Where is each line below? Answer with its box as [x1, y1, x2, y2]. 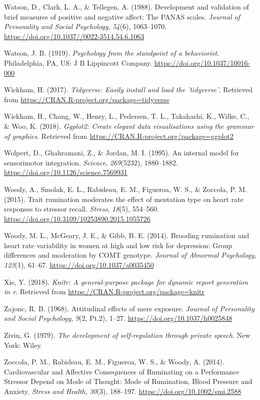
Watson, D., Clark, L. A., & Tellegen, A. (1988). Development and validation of [4, 2, 249, 12]
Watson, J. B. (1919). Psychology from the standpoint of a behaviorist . [4, 48, 219, 58]
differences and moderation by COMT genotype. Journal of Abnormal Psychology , [4, 250, 256, 260]
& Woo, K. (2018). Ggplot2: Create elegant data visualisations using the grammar [4, 120, 254, 131]
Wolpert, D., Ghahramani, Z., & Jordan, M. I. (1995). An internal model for [4, 147, 239, 158]
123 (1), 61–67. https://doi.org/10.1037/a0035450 [4, 260, 154, 270]
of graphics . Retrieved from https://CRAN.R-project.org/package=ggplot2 [4, 130, 234, 141]
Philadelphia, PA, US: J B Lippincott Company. [4, 57, 152, 68]
